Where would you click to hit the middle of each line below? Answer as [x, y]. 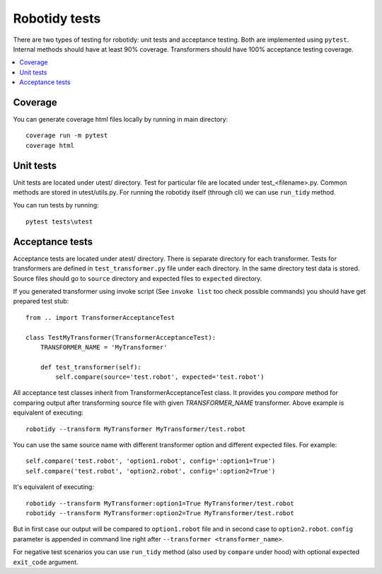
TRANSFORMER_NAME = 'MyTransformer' [104, 347]
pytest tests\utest [59, 222]
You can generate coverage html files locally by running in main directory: [121, 120]
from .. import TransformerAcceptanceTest [100, 317]
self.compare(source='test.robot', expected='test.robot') [160, 377]
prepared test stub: [41, 302]
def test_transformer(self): [91, 367]
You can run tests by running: [56, 205]
